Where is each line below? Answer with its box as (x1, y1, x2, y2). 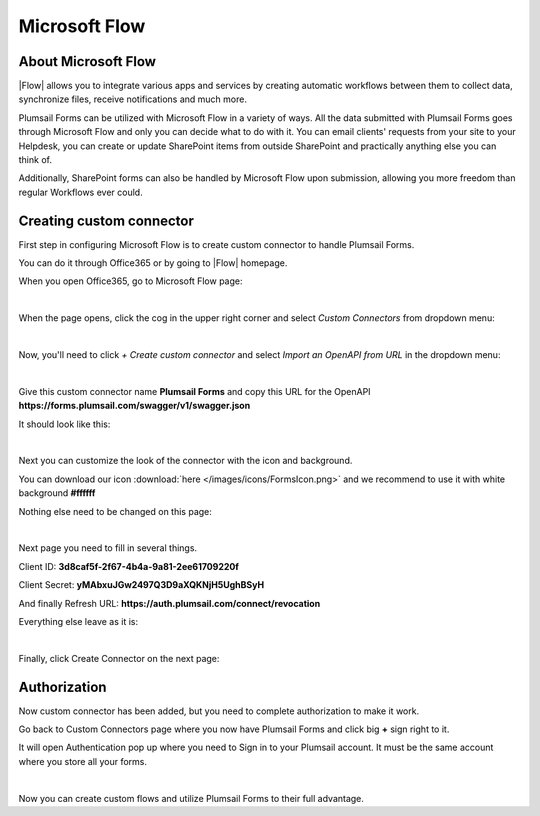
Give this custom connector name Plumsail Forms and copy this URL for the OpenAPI (18, 385, 371, 397)
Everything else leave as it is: (18, 615, 139, 627)
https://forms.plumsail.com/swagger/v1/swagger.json (18, 400, 251, 412)
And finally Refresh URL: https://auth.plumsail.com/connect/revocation (18, 597, 321, 609)
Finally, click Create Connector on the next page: (18, 652, 220, 664)
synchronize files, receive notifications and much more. (18, 93, 247, 105)
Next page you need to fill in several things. (18, 542, 198, 554)
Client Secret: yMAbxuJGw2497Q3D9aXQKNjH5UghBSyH (18, 579, 265, 591)
